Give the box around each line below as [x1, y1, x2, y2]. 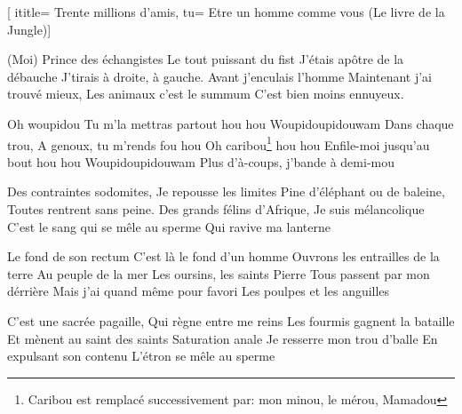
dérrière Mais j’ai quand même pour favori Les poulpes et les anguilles [7, 282, 390, 300]
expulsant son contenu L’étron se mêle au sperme [7, 346, 275, 365]
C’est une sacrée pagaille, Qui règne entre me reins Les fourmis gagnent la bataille [7, 311, 455, 330]
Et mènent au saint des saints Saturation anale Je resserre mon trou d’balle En [7, 329, 438, 347]
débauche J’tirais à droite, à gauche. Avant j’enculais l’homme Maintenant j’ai [7, 67, 433, 85]
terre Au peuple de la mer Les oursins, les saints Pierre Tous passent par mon [7, 264, 430, 283]
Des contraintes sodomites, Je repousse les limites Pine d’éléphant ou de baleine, [7, 182, 445, 201]
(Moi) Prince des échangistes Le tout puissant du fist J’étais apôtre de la [7, 50, 404, 68]
